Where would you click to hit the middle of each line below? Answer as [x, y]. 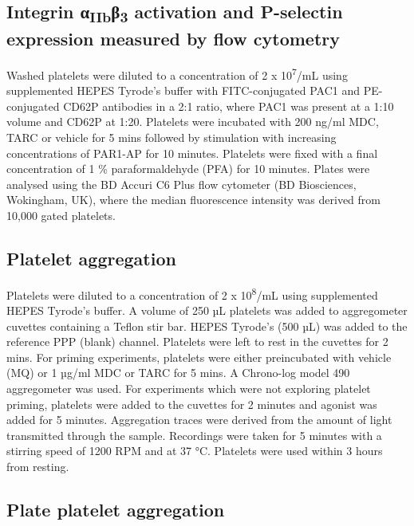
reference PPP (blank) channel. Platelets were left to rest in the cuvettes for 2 [197, 342]
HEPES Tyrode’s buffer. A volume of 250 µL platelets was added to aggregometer [207, 310]
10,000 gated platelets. [61, 215]
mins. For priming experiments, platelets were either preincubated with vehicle [199, 357]
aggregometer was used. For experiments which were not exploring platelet [189, 388]
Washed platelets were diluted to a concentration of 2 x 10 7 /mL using [177, 73]
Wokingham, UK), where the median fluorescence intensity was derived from [193, 200]
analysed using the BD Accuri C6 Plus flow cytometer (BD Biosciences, [181, 184]
